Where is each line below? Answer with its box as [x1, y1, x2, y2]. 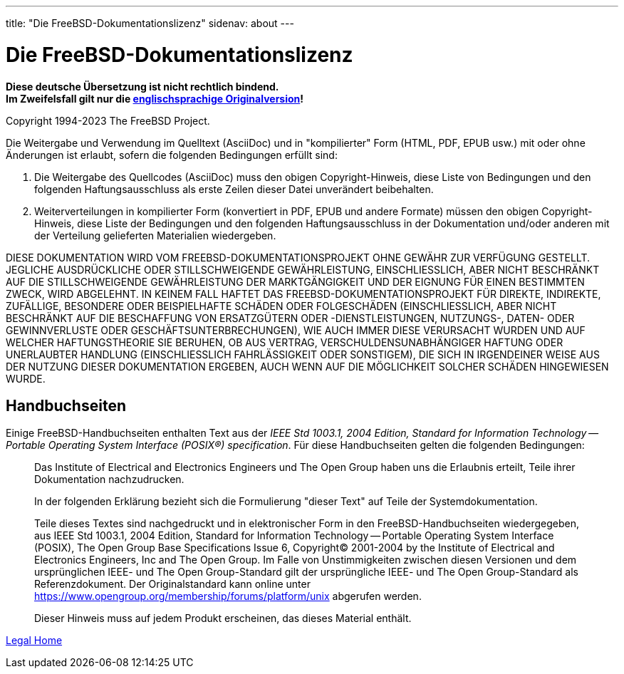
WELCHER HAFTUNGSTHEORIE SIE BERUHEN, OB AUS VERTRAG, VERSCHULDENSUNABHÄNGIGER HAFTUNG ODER [6, 336, 563, 348]
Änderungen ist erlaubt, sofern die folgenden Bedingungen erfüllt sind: [6, 148, 338, 161]
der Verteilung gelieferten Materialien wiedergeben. [34, 229, 276, 242]
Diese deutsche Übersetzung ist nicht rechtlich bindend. [6, 80, 279, 93]
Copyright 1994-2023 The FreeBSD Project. [6, 114, 210, 127]
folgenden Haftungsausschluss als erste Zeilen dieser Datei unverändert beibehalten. [34, 182, 434, 195]
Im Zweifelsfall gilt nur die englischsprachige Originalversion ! [6, 92, 303, 105]
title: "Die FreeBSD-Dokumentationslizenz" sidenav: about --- [6, 17, 294, 29]
